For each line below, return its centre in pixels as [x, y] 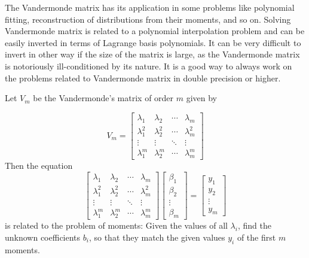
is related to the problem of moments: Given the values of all [116, 225]
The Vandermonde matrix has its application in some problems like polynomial [150, 7]
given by [202, 98]
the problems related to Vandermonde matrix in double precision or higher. [143, 78]
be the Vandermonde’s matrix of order [103, 98]
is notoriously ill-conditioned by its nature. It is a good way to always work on [149, 66]
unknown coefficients [43, 237]
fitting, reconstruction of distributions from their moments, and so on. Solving [148, 19]
